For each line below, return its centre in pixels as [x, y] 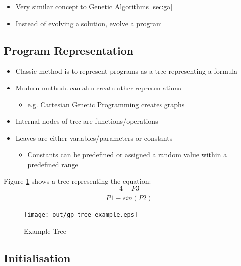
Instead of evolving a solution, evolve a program [89, 23]
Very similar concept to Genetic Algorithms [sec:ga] [94, 6]
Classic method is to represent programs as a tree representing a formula [126, 71]
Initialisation [37, 257]
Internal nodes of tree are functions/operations [87, 121]
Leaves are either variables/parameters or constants [94, 137]
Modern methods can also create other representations [98, 87]
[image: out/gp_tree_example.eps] [81, 215]
